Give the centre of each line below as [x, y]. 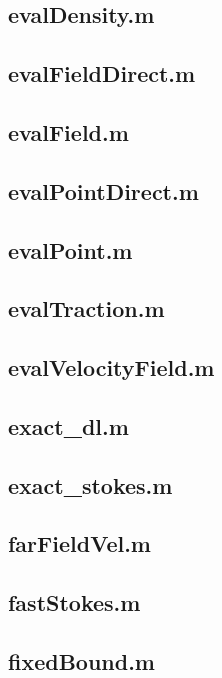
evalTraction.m [86, 308]
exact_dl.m [68, 425]
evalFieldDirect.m [102, 73]
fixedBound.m [81, 660]
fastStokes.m [74, 602]
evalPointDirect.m [103, 190]
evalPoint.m [70, 249]
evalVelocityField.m [111, 367]
